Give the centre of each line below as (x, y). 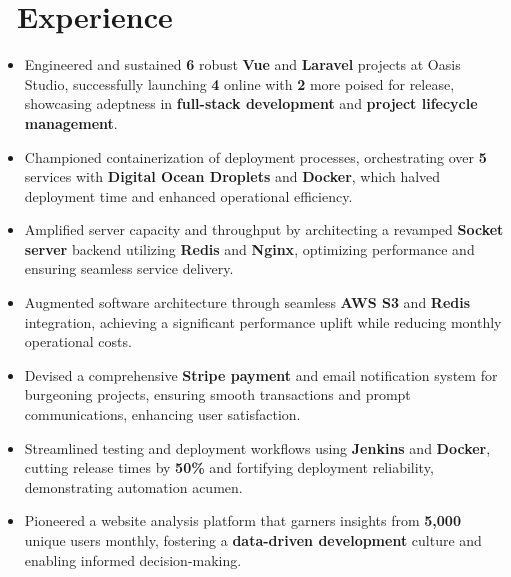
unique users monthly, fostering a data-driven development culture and (253, 540)
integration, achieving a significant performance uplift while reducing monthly (263, 321)
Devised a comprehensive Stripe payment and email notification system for (261, 374)
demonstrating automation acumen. (133, 486)
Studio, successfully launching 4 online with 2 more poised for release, (239, 83)
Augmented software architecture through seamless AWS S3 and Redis (247, 302)
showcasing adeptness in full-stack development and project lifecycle (251, 103)
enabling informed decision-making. (133, 559)
